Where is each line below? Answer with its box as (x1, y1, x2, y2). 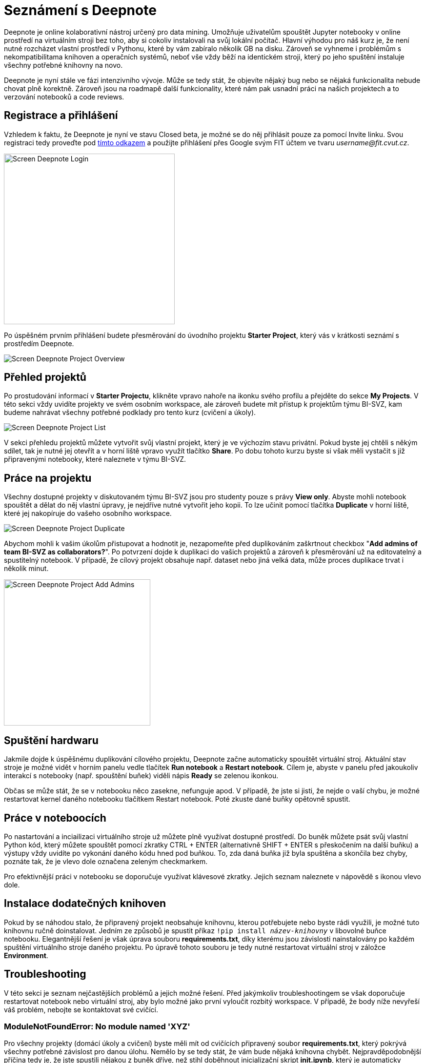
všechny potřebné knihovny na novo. (4, 60, 123, 69)
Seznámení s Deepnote (4, 2, 157, 19)
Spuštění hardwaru (4, 734, 99, 747)
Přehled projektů (4, 371, 86, 384)
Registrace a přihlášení (4, 109, 118, 122)
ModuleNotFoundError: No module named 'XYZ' (4, 1022, 190, 1032)
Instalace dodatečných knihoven (4, 897, 166, 910)
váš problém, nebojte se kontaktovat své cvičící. (4, 1005, 159, 1014)
